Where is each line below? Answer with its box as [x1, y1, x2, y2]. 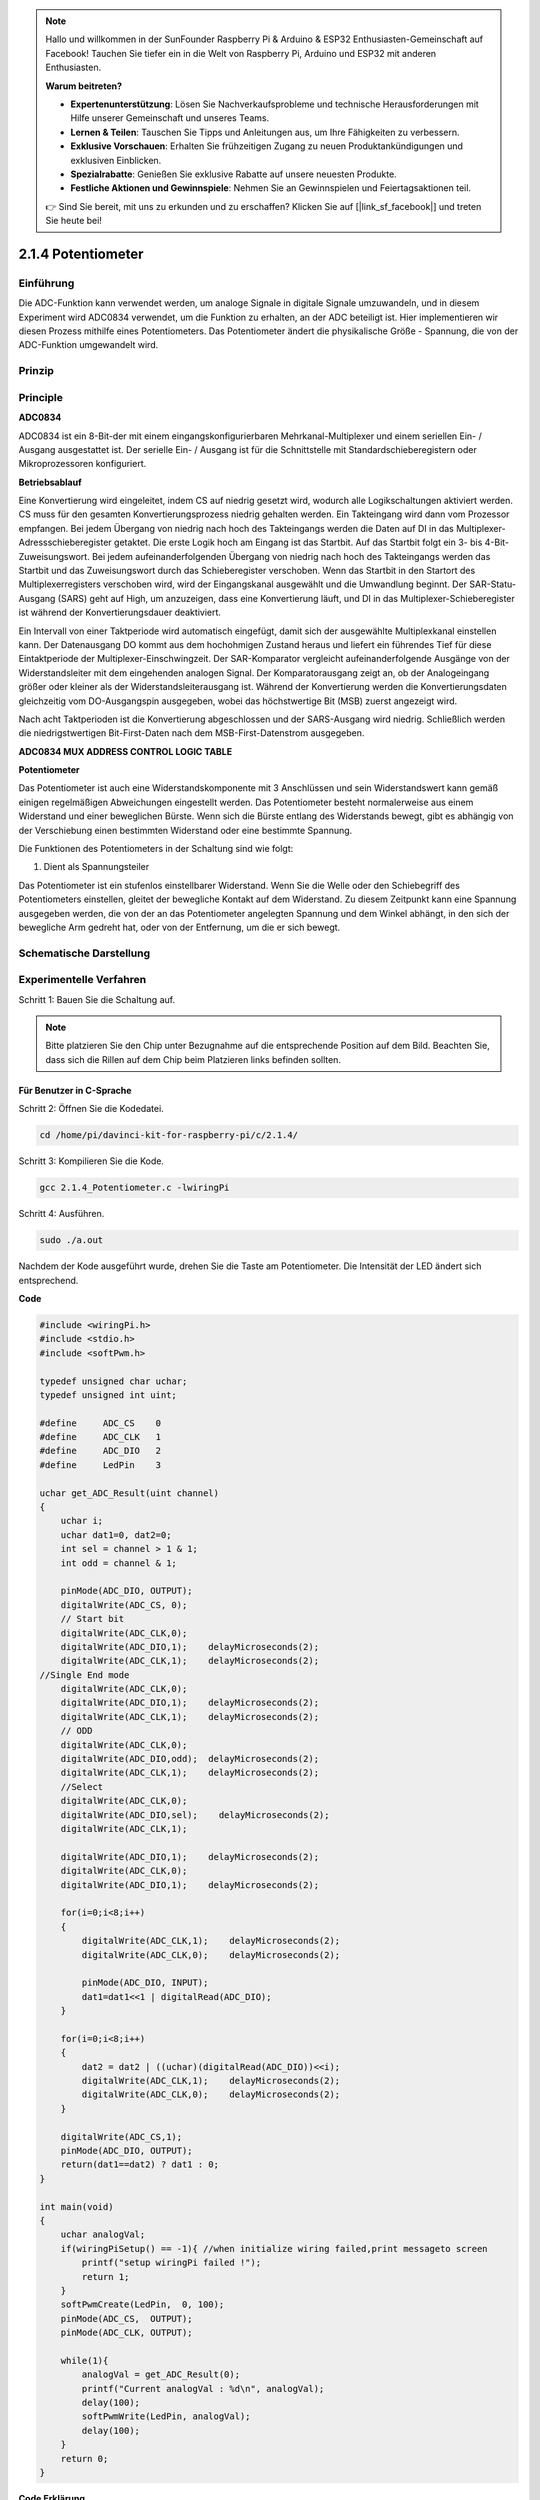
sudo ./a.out [39, 1235, 104, 1246]
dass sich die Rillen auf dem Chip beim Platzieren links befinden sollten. [45, 1053, 342, 1065]
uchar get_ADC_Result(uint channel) [39, 1487, 220, 1499]
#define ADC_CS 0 [39, 1417, 162, 1429]
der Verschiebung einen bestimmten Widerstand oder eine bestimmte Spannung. [18, 824, 353, 836]
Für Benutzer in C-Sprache [18, 1084, 132, 1096]
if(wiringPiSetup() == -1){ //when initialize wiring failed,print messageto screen [60, 2243, 489, 2254]
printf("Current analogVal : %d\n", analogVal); [81, 2383, 325, 2394]
